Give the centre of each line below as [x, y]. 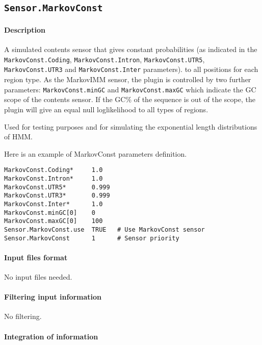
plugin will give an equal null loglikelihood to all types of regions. [106, 109]
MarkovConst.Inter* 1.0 [54, 204]
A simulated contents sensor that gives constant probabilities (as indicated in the [131, 49]
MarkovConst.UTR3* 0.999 [57, 196]
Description [25, 29]
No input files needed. [38, 276]
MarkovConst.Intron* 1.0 [54, 178]
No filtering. [23, 316]
